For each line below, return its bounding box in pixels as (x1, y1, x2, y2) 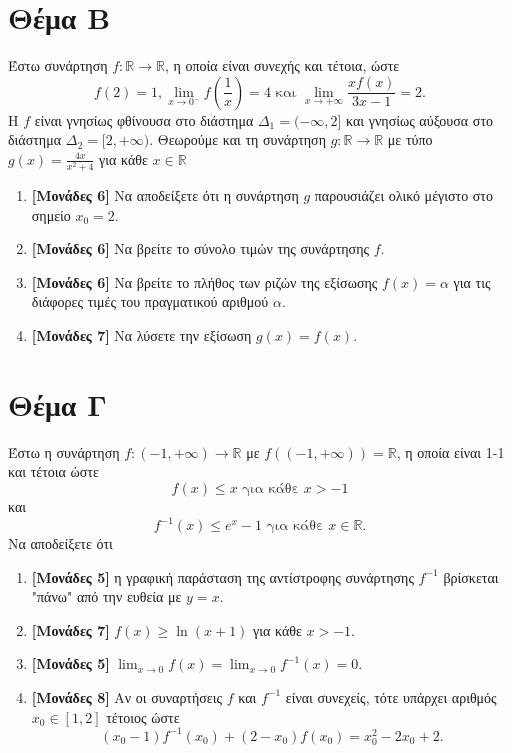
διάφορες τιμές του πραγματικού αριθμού (31, 291, 269, 312)
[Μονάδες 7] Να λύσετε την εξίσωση (31, 325, 252, 346)
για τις (453, 271, 491, 292)
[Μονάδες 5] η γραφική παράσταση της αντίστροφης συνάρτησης (31, 566, 414, 587)
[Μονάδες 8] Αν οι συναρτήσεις (31, 686, 223, 707)
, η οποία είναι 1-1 (396, 441, 505, 462)
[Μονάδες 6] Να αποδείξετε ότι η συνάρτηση (31, 185, 299, 206)
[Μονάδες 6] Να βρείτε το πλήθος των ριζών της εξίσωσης (31, 271, 378, 292)
